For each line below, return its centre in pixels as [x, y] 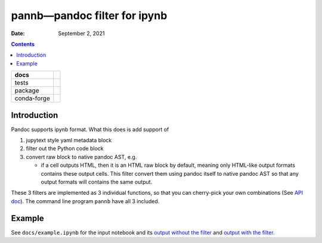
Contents [23, 44]
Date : [18, 33]
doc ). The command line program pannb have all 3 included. [85, 201]
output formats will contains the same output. [97, 182]
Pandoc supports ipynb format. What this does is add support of [90, 129]
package [27, 91]
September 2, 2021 [81, 33]
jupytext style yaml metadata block [69, 141]
